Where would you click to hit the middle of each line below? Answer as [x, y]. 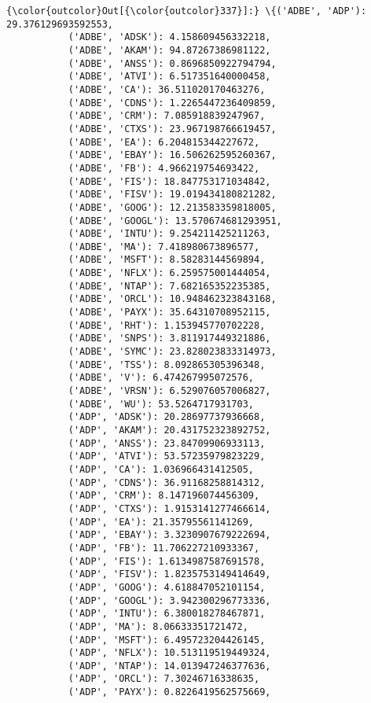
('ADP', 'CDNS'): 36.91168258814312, [167, 482]
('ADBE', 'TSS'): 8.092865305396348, [167, 364]
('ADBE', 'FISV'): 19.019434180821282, [172, 195]
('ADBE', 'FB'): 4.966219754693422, [164, 168]
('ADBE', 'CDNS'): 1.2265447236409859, [172, 103]
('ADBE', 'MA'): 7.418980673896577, [164, 247]
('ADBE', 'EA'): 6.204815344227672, [164, 142]
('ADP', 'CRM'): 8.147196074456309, [164, 496]
